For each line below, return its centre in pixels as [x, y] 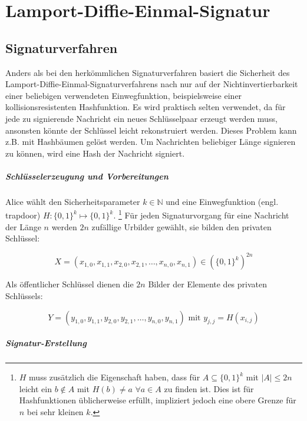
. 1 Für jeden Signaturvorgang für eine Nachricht [201, 214]
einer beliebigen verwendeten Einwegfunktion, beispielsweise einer [124, 95]
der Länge [23, 226]
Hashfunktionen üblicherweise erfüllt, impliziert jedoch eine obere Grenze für [158, 400]
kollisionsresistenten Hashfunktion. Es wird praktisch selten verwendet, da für [146, 107]
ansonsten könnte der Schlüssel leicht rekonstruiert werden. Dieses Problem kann [151, 130]
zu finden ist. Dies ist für [209, 388]
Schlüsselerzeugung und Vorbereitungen [87, 176]
